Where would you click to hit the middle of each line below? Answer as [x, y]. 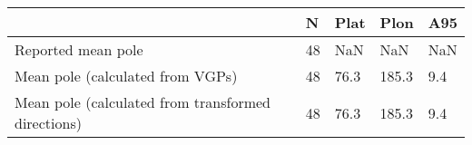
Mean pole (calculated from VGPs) [126, 76]
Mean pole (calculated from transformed [143, 102]
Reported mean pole [79, 49]
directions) [48, 123]
